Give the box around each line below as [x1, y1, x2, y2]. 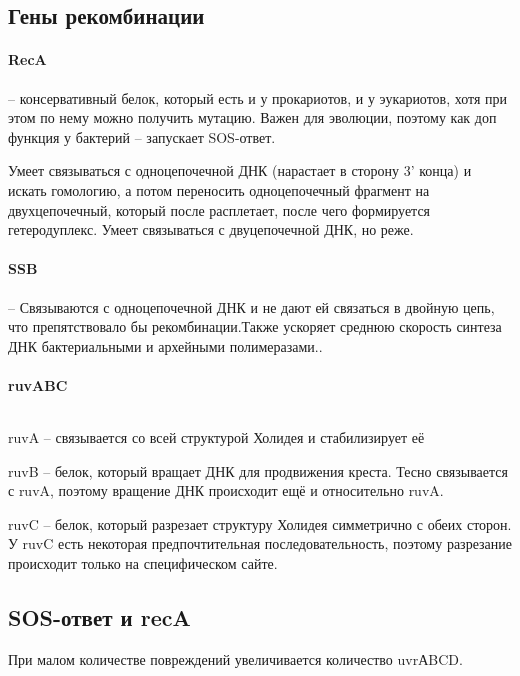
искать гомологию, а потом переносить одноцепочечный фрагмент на [8, 179, 430, 200]
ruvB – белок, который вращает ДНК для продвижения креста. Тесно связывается [8, 460, 508, 481]
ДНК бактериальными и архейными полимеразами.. [8, 335, 323, 356]
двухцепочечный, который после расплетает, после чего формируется [8, 199, 431, 220]
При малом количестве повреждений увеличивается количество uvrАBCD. [8, 648, 463, 669]
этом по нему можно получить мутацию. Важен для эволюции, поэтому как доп [8, 107, 497, 128]
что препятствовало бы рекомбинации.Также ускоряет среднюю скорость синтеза [8, 316, 502, 337]
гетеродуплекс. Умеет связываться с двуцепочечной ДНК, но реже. [8, 219, 414, 240]
